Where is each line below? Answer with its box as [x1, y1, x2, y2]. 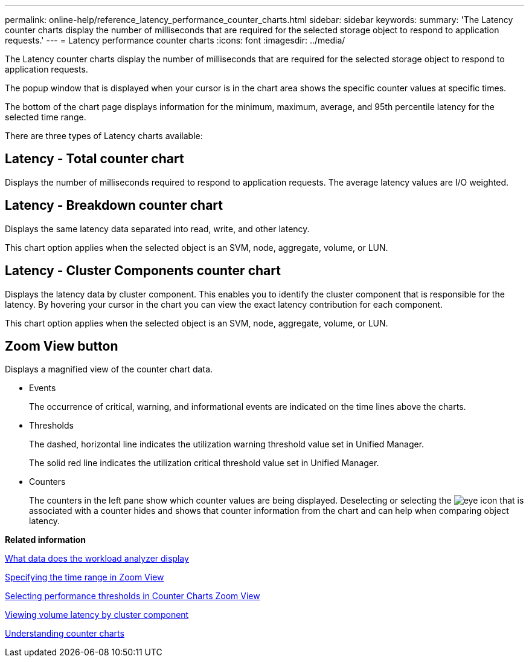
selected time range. [5, 112, 86, 122]
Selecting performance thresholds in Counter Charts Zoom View [5, 591, 260, 602]
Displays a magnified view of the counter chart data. [5, 364, 213, 375]
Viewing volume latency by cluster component [5, 609, 189, 620]
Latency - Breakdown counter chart [5, 198, 223, 213]
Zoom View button [5, 338, 118, 354]
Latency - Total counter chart [5, 151, 184, 167]
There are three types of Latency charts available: [5, 131, 203, 141]
